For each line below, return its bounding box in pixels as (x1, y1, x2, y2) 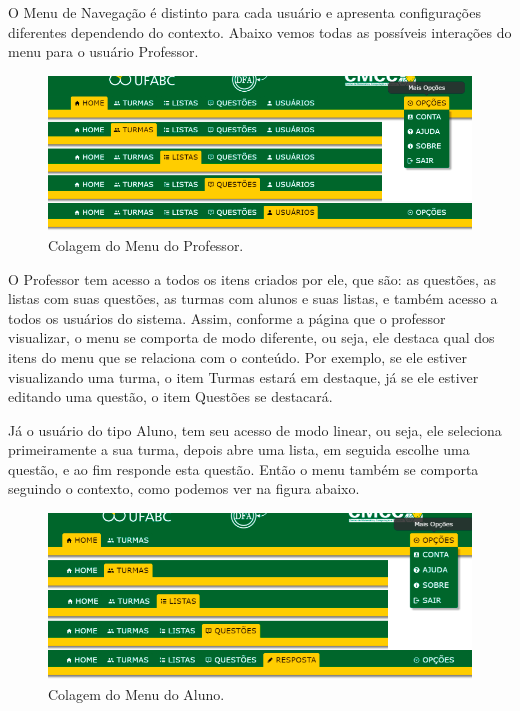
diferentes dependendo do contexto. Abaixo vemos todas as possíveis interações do (8, 21, 512, 42)
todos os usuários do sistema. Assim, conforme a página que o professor (8, 307, 446, 328)
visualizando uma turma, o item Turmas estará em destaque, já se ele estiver (8, 366, 479, 387)
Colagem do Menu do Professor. (48, 234, 244, 255)
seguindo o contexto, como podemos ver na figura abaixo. (8, 478, 360, 499)
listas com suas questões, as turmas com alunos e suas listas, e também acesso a (8, 288, 498, 309)
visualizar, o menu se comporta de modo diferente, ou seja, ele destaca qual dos (8, 327, 495, 348)
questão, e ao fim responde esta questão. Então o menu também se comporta (8, 458, 479, 479)
